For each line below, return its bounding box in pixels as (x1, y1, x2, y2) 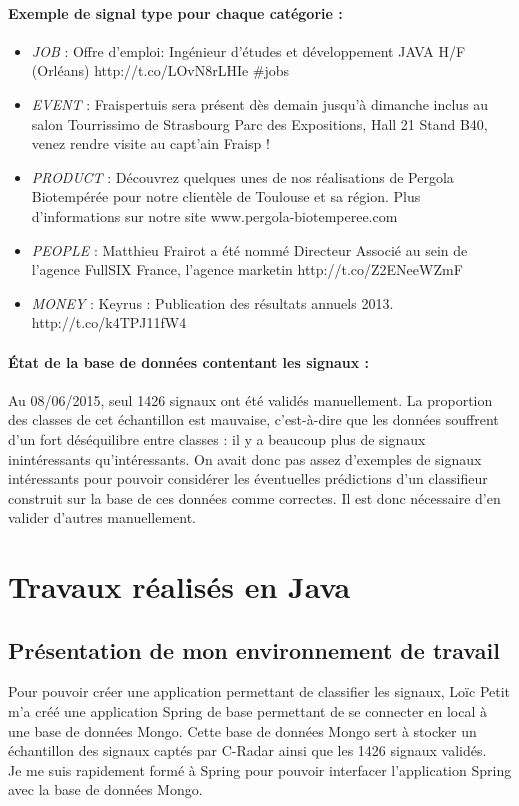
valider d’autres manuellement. (8, 507, 196, 528)
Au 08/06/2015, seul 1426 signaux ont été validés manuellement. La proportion (8, 389, 493, 410)
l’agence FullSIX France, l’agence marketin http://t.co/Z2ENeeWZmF (31, 259, 463, 280)
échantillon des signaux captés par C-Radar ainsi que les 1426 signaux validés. (8, 740, 487, 761)
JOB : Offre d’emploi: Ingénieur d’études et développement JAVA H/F (31, 40, 466, 61)
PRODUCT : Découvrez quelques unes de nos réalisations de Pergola (31, 166, 454, 187)
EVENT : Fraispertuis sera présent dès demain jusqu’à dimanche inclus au (31, 93, 489, 114)
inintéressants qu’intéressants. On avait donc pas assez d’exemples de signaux (8, 448, 482, 469)
